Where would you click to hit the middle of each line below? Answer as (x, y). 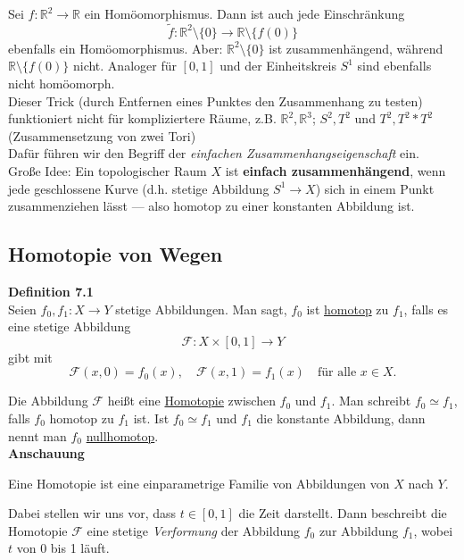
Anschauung (46, 453)
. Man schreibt (371, 401)
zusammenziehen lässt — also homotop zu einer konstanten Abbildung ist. (211, 206)
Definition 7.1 (51, 291)
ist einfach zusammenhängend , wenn (336, 170)
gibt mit (30, 357)
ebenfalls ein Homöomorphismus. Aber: (116, 48)
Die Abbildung (48, 401)
